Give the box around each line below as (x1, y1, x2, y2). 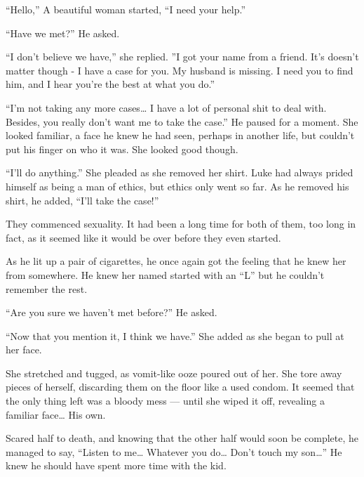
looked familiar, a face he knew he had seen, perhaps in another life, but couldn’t (6, 128, 355, 143)
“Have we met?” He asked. (6, 25, 120, 40)
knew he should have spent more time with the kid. (6, 458, 227, 473)
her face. (6, 342, 42, 357)
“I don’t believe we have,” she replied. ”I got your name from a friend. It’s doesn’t (6, 49, 359, 64)
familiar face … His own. (6, 407, 106, 422)
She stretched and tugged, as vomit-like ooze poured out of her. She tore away (6, 365, 342, 380)
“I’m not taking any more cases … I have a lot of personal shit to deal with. (6, 100, 327, 115)
